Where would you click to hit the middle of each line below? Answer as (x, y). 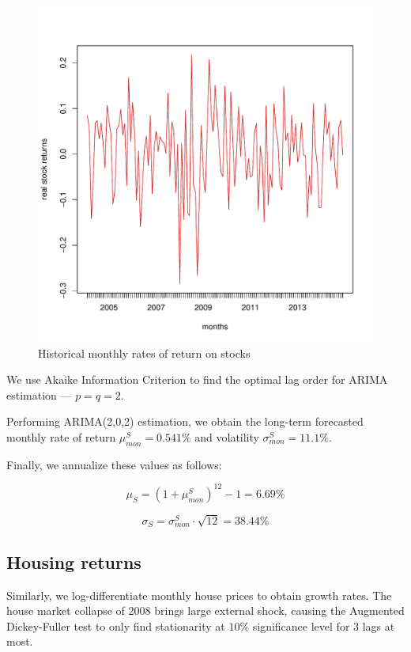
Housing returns (74, 561)
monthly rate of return (61, 436)
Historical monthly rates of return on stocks (144, 353)
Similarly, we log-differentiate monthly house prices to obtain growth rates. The (199, 595)
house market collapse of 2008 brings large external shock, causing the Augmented (205, 610)
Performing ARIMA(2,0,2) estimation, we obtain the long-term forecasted (185, 421)
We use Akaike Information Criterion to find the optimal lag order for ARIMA (197, 379)
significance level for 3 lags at (324, 625)
